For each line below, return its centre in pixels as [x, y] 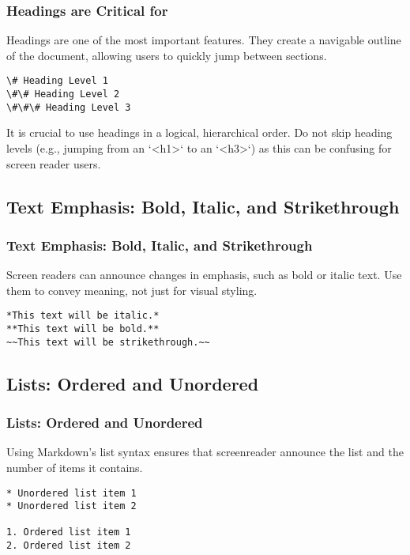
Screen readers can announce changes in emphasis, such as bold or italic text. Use [204, 275]
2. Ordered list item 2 [69, 546]
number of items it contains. [75, 467]
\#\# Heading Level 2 [63, 94]
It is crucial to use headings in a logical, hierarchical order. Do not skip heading [199, 132]
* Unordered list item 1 [71, 493]
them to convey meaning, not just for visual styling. [132, 290]
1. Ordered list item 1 [69, 532]
